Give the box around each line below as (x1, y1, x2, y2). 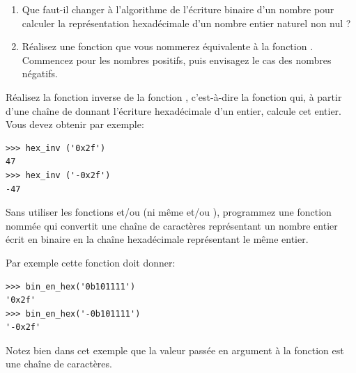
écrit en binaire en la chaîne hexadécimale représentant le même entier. (6, 232, 309, 246)
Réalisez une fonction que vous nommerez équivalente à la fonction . (22, 39, 314, 54)
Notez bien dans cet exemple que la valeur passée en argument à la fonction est (6, 342, 344, 357)
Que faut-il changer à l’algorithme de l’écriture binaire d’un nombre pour (22, 2, 334, 16)
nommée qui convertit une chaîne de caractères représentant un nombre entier (6, 218, 338, 232)
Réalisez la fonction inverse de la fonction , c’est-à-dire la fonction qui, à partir (6, 89, 342, 104)
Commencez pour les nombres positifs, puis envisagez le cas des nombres (22, 52, 332, 67)
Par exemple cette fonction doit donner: (6, 255, 176, 269)
